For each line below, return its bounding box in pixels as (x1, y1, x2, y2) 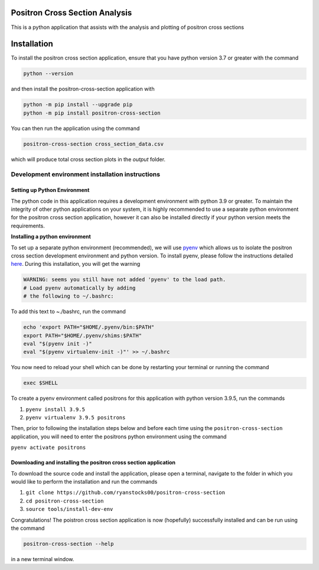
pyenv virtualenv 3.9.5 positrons (25, 414, 126, 421)
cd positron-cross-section (25, 497, 104, 504)
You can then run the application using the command (11, 125, 140, 132)
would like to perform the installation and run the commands (11, 478, 158, 485)
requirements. (11, 222, 45, 229)
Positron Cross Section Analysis (11, 8, 132, 18)
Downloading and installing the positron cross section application (11, 459, 176, 466)
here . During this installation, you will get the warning (11, 260, 141, 268)
